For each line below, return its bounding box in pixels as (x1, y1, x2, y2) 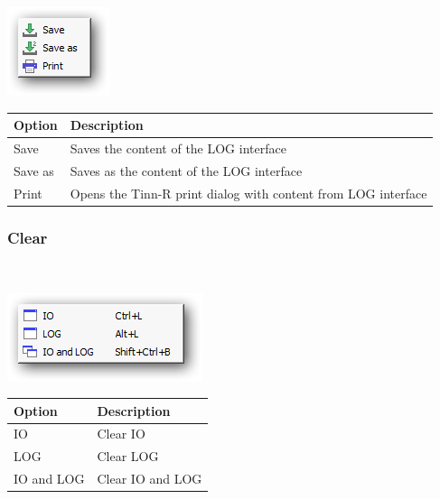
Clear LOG (97, 447, 159, 466)
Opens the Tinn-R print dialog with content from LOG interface (70, 183, 427, 202)
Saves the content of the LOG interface (70, 138, 286, 157)
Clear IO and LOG (97, 469, 202, 488)
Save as (14, 161, 54, 180)
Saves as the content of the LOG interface (70, 161, 303, 180)
